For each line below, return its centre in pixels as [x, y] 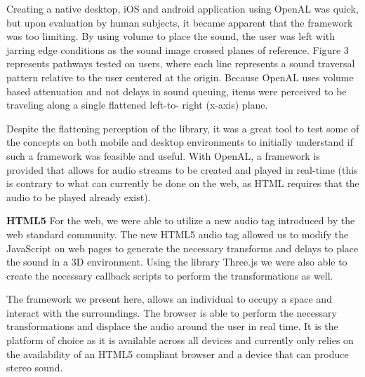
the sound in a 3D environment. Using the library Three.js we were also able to [177, 262]
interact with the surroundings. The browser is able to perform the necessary [172, 312]
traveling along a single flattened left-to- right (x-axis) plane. [137, 105]
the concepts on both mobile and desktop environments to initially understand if [180, 142]
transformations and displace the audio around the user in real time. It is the [172, 326]
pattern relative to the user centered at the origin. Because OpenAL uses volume [180, 77]
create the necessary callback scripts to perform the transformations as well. [170, 275]
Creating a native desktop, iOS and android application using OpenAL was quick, [182, 8]
